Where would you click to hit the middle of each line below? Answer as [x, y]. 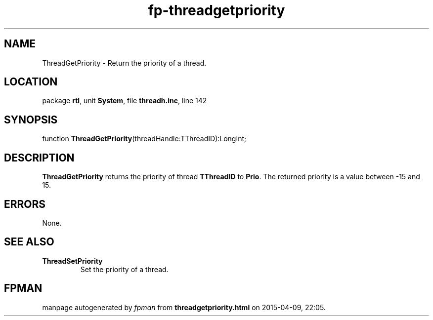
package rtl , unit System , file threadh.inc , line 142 [125, 101]
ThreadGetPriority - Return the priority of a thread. [124, 63]
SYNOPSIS [31, 120]
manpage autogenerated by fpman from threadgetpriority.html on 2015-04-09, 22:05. [184, 307]
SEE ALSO [29, 242]
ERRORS [25, 204]
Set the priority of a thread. [124, 269]
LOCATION [31, 82]
